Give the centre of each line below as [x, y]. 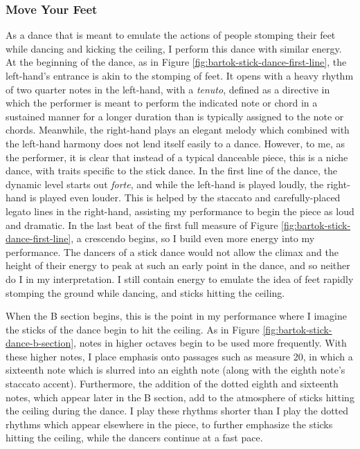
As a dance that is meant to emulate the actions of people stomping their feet [171, 35]
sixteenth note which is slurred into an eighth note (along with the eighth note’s [175, 370]
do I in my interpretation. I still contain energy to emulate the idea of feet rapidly [180, 278]
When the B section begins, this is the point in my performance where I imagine [176, 316]
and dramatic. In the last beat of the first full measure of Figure [142, 224]
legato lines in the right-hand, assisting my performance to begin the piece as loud [180, 211]
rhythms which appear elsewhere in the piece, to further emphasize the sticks [169, 424]
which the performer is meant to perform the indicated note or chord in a [162, 103]
